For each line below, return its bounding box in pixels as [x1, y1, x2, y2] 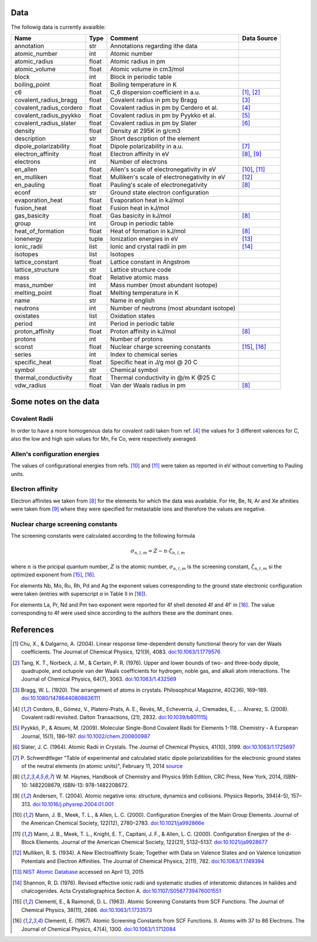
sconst [14, 343, 33, 351]
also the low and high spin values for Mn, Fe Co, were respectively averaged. [11, 435, 197, 442]
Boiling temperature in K [110, 80, 177, 88]
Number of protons [110, 335, 163, 343]
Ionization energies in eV [110, 234, 178, 243]
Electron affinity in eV [110, 150, 170, 158]
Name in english [110, 296, 155, 304]
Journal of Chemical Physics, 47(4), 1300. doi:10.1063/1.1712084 [21, 926, 176, 933]
